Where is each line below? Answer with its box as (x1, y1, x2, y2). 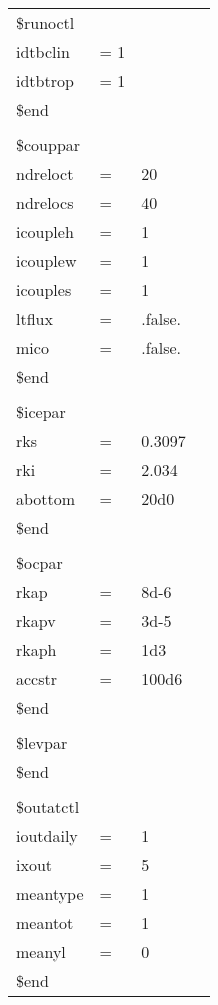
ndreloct (16, 162, 74, 185)
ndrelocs (16, 191, 74, 214)
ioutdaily (16, 824, 78, 847)
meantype (16, 882, 84, 905)
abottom (16, 487, 76, 510)
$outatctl (16, 795, 80, 818)
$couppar (16, 133, 81, 156)
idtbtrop (16, 69, 74, 92)
